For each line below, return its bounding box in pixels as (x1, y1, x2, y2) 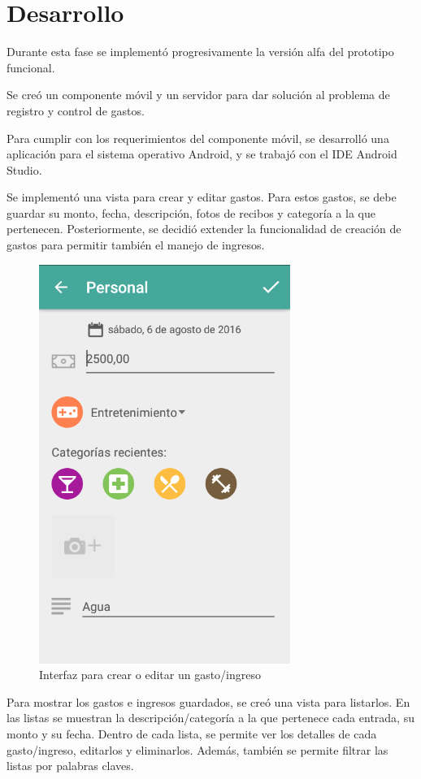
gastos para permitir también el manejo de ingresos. (7, 236, 265, 253)
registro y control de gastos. (7, 102, 145, 119)
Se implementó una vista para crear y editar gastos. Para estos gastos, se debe (7, 188, 397, 206)
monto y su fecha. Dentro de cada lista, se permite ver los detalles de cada (7, 725, 377, 742)
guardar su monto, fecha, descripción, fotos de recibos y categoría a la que (7, 204, 375, 221)
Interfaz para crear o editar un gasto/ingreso (39, 666, 261, 683)
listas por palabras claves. (7, 757, 134, 774)
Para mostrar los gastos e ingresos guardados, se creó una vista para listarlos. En (7, 693, 410, 710)
